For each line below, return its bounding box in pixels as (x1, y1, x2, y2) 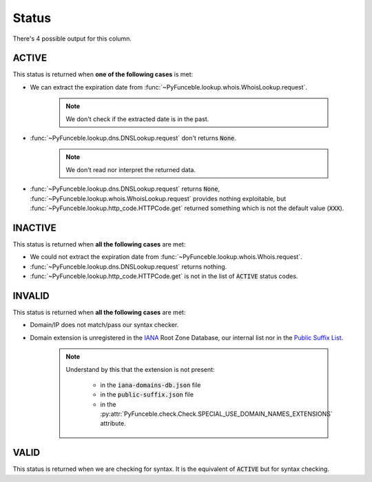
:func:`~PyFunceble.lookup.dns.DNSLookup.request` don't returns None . (30, 134, 237, 143)
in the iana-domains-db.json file (100, 381, 201, 389)
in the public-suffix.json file (100, 390, 194, 399)
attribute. (100, 419, 127, 428)
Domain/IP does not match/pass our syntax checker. (30, 321, 179, 329)
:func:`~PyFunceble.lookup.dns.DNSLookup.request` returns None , (30, 185, 220, 193)
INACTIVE (12, 222, 56, 233)
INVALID (12, 290, 50, 302)
